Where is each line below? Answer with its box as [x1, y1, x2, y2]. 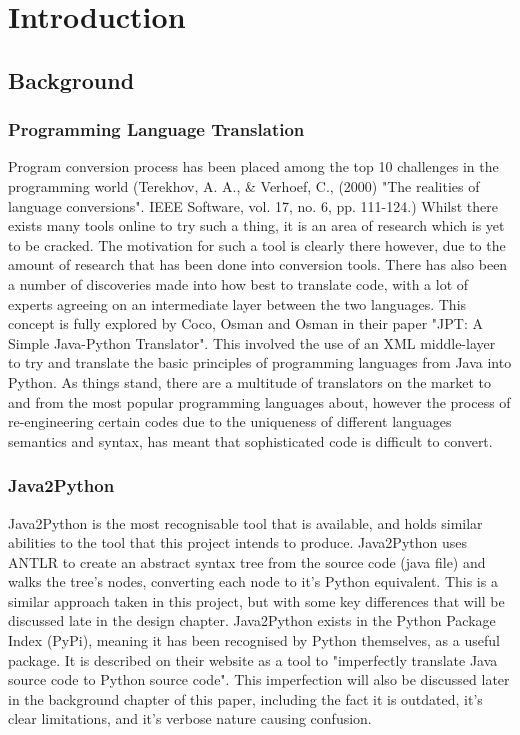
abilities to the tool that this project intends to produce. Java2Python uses [8, 532, 467, 553]
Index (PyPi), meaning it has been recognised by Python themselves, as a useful [8, 630, 500, 651]
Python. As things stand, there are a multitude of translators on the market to [8, 371, 492, 392]
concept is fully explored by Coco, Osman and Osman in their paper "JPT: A [8, 313, 483, 334]
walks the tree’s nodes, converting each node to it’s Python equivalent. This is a [8, 571, 498, 592]
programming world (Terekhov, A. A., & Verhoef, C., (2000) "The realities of [8, 175, 480, 196]
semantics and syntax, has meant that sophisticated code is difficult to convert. [8, 430, 493, 451]
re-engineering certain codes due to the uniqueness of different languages [8, 411, 452, 432]
